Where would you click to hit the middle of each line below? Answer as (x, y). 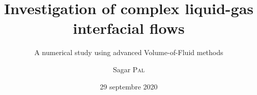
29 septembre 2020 (129, 86)
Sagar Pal (129, 69)
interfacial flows (129, 28)
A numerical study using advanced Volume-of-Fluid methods (129, 52)
